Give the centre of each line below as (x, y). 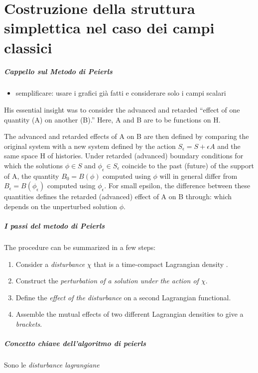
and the (229, 146)
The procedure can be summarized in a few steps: (80, 247)
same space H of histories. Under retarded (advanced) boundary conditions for (124, 156)
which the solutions (33, 165)
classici (28, 47)
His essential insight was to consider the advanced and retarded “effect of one (122, 109)
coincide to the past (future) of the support (188, 165)
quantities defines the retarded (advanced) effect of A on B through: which (118, 196)
